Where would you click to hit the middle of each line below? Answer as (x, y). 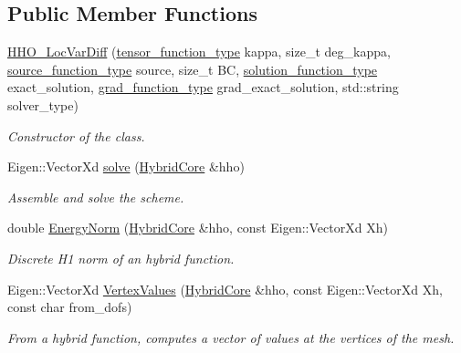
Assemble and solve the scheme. (96, 197)
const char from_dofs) (70, 307)
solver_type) (43, 104)
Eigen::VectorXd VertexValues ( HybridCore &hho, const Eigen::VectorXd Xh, (225, 289)
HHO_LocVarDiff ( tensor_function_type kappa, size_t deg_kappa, (199, 52)
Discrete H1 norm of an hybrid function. (121, 258)
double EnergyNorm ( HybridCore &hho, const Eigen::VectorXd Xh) (198, 228)
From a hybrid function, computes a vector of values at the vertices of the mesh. (231, 337)
